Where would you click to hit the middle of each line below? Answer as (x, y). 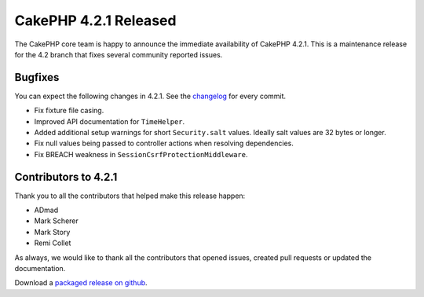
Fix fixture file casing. (69, 111)
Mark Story (52, 232)
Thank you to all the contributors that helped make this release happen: (130, 196)
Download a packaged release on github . (81, 283)
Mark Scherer (56, 221)
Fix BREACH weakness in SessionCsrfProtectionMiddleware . (141, 154)
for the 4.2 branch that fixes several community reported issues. (119, 54)
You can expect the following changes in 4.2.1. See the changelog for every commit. (150, 96)
